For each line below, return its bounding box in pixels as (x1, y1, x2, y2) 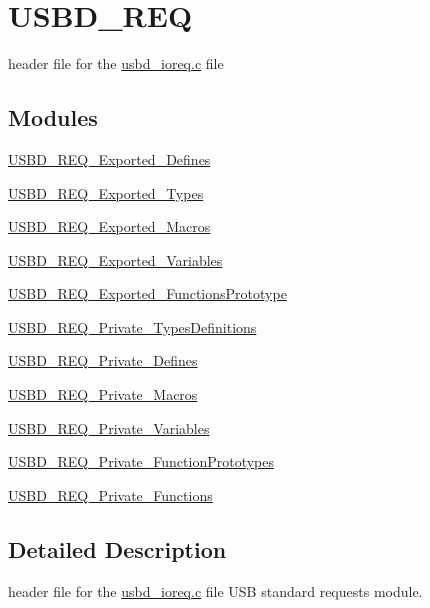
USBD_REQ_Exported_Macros (8, 216, 211, 237)
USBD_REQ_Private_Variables (8, 417, 210, 438)
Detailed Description (8, 533, 227, 564)
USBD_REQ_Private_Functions (8, 484, 213, 505)
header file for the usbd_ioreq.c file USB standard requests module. (8, 580, 423, 601)
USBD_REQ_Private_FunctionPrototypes (8, 451, 275, 472)
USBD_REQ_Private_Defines (8, 350, 198, 371)
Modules (8, 102, 98, 133)
